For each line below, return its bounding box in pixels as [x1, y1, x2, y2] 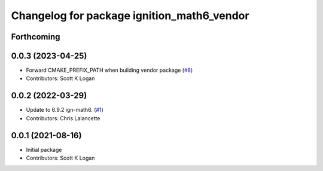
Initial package [26, 146, 62, 153]
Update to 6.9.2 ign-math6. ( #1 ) [26, 106, 104, 114]
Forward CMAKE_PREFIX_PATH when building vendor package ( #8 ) [26, 66, 193, 74]
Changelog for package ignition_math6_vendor [11, 9, 249, 22]
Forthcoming [11, 32, 60, 42]
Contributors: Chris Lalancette [26, 114, 100, 122]
